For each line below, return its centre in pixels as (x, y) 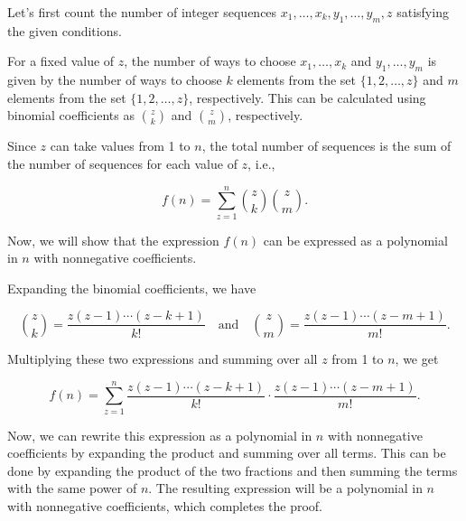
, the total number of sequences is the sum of (326, 146)
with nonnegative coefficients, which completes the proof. (165, 506)
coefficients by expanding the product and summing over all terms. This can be (227, 453)
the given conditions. (65, 30)
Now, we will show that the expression (113, 240)
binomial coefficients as (71, 115)
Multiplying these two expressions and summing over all (163, 358)
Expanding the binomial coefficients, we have (132, 288)
